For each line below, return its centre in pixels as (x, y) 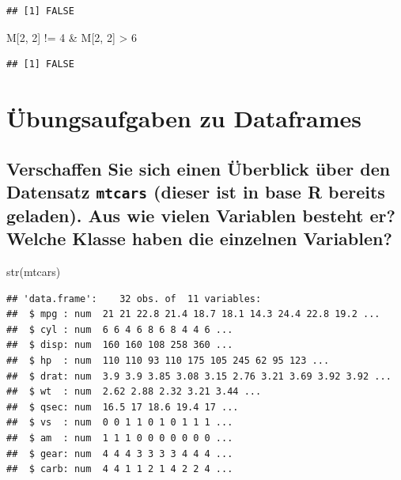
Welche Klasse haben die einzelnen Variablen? (199, 238)
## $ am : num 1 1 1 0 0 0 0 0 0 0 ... (120, 438)
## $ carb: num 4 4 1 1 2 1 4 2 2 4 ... (120, 469)
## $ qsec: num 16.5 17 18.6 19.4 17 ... (123, 407)
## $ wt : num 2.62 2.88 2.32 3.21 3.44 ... (134, 392)
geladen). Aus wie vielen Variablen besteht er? (201, 215)
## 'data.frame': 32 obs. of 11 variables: (134, 299)
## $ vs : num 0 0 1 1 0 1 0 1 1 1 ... (120, 423)
